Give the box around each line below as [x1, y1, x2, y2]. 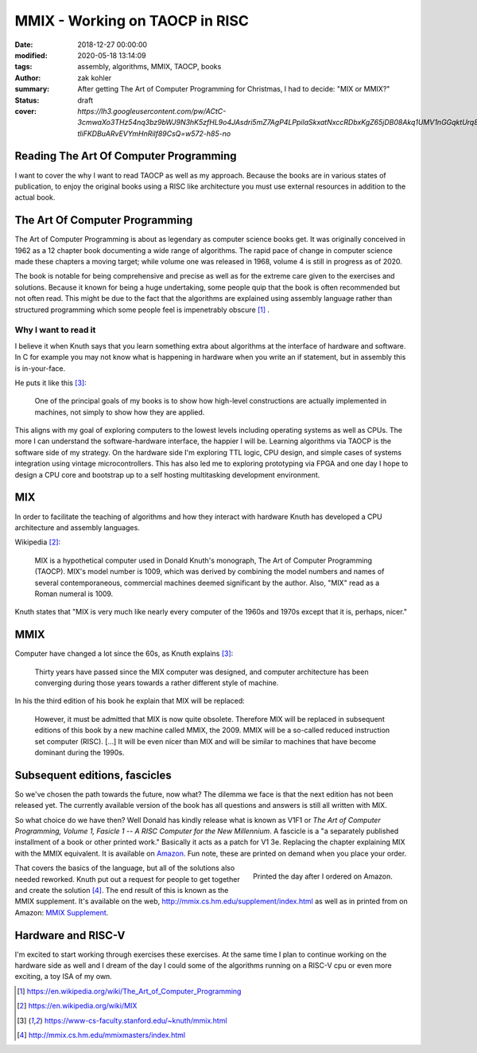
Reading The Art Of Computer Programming [14, 150, 238, 163]
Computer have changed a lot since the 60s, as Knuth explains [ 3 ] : [14, 649, 234, 658]
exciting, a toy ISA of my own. [14, 972, 113, 981]
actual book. [14, 193, 56, 202]
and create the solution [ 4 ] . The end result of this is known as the [14, 885, 229, 895]
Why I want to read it [14, 325, 96, 336]
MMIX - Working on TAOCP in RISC [14, 12, 250, 29]
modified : [14, 50, 48, 60]
